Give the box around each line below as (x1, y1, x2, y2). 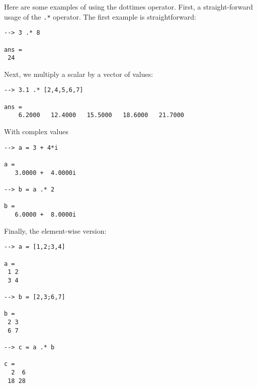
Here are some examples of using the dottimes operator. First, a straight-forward (4, 2, 253, 12)
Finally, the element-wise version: (4, 225, 107, 236)
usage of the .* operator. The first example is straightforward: (4, 11, 196, 22)
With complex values (4, 126, 69, 137)
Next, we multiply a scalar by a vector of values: (4, 68, 153, 79)
